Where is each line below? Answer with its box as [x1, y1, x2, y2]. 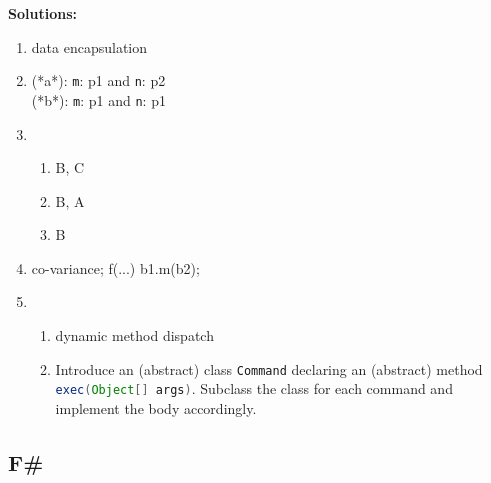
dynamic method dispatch [55, 325, 214, 346]
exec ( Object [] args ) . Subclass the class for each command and [55, 378, 453, 399]
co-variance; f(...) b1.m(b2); [31, 257, 200, 278]
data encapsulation [31, 36, 148, 57]
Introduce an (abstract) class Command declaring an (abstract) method [55, 358, 483, 379]
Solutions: [8, 3, 77, 23]
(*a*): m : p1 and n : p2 [31, 70, 166, 91]
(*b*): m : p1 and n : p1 [31, 89, 166, 110]
